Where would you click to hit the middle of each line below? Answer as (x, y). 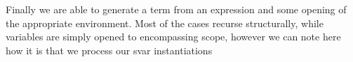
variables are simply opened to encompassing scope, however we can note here (173, 37)
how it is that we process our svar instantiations (109, 50)
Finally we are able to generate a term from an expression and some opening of (176, 9)
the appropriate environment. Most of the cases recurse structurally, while (165, 23)
